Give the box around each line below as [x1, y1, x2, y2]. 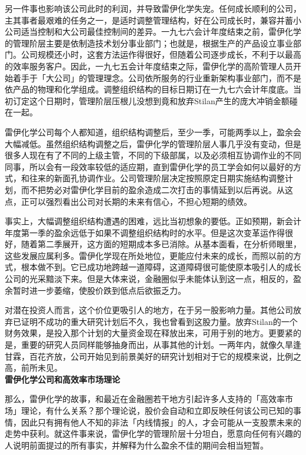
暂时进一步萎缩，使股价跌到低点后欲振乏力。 [12, 284, 186, 296]
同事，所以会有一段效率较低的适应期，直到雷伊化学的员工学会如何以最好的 [5, 160, 293, 172]
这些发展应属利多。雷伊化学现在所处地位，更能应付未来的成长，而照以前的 [5, 249, 293, 261]
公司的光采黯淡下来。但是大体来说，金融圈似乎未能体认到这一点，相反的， [5, 273, 293, 285]
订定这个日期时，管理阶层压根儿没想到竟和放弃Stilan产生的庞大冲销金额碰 [12, 94, 298, 107]
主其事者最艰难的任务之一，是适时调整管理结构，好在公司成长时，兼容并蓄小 [5, 14, 301, 26]
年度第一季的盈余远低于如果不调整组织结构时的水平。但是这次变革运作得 [5, 226, 285, 238]
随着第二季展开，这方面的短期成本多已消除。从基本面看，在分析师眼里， [21, 238, 301, 250]
